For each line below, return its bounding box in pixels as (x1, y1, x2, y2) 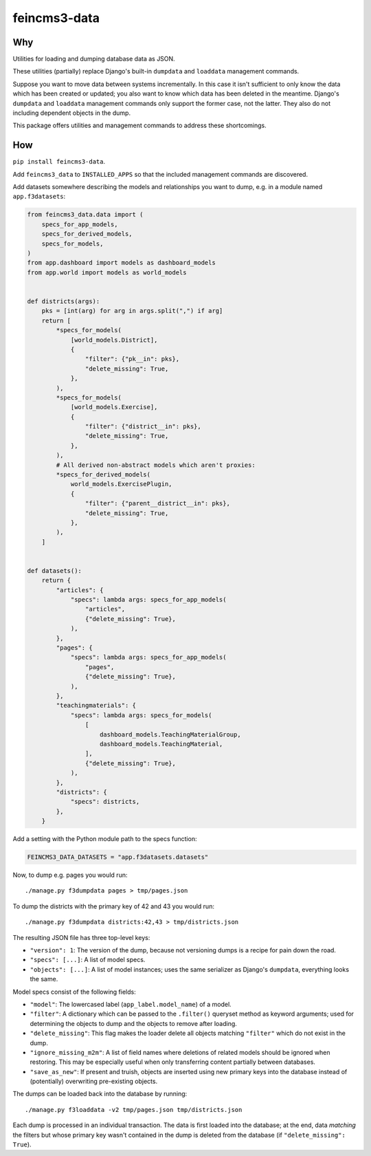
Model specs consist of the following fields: (12, 988, 137, 996)
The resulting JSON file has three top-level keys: (12, 933, 150, 941)
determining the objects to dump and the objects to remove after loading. (30, 1019, 237, 1027)
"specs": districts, (70, 798, 140, 806)
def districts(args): (27, 297, 100, 305)
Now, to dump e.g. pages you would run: (12, 871, 128, 880)
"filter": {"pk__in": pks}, (85, 355, 180, 363)
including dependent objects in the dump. (12, 109, 131, 117)
